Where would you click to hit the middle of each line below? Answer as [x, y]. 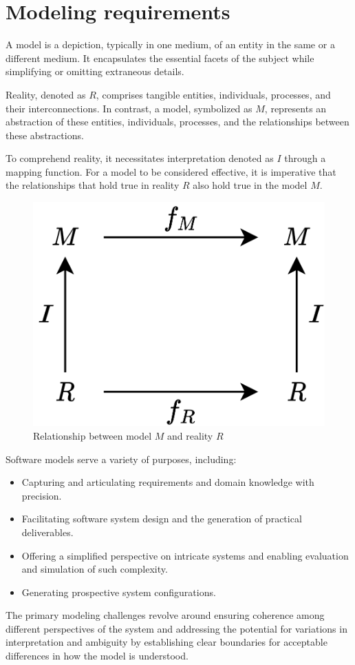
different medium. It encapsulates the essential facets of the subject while [160, 58]
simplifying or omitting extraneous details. [95, 71]
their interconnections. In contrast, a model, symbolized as [129, 108]
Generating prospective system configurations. [119, 592]
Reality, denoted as [46, 94]
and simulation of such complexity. [95, 569]
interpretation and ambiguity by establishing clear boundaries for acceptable [166, 642]
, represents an [295, 108]
